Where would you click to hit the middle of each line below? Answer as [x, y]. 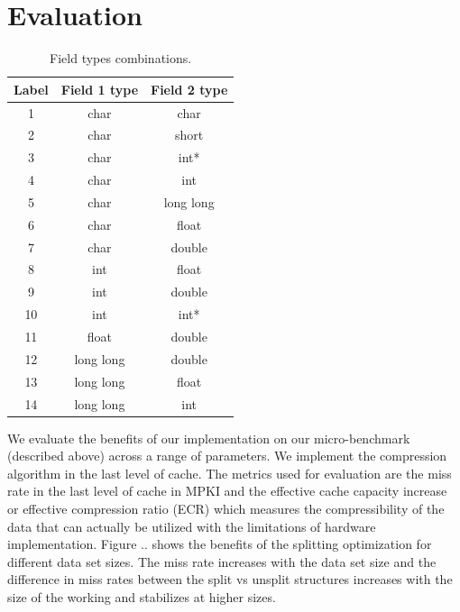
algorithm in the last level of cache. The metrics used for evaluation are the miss [230, 473]
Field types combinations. [121, 58]
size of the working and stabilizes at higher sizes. [142, 596]
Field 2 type [189, 89]
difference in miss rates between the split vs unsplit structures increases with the [230, 579]
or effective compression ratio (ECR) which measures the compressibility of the [226, 508]
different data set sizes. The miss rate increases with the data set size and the [222, 561]
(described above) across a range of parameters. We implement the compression [227, 456]
